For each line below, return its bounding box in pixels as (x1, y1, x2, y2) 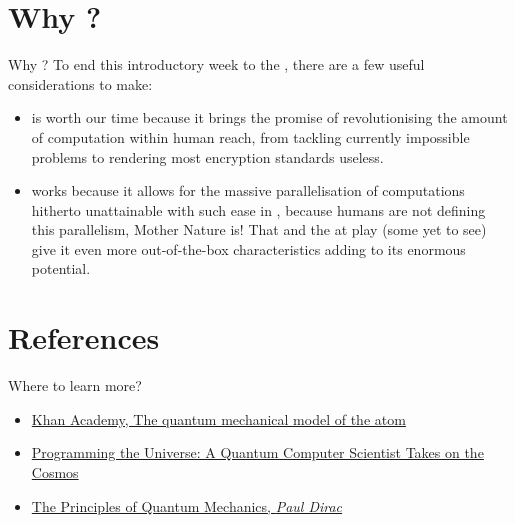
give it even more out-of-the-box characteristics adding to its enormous (31, 238, 466, 259)
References (8, 317, 160, 358)
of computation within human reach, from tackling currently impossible (31, 126, 470, 147)
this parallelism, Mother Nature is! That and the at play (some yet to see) (31, 219, 487, 240)
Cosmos (31, 461, 79, 482)
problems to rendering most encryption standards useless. (31, 146, 384, 167)
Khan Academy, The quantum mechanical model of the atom (31, 408, 406, 429)
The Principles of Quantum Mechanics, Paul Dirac (31, 495, 343, 516)
